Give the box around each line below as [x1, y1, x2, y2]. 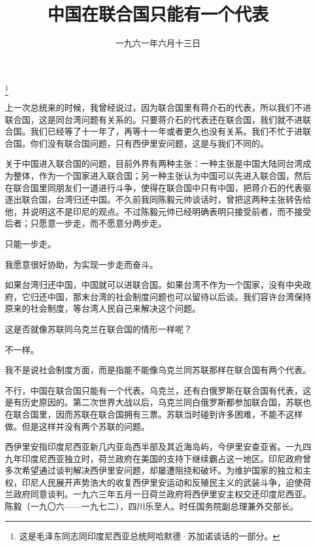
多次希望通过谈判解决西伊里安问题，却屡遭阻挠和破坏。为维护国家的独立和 [5, 464, 303, 477]
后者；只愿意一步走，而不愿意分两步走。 [5, 217, 167, 229]
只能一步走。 [5, 237, 56, 250]
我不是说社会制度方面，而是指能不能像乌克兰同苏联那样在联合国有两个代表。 [5, 363, 311, 376]
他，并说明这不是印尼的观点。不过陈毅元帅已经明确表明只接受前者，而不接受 [5, 205, 311, 217]
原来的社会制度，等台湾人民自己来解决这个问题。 [5, 302, 201, 315]
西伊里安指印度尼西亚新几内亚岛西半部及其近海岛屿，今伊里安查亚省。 [5, 440, 286, 453]
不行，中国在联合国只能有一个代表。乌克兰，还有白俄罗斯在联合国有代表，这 [5, 383, 311, 396]
